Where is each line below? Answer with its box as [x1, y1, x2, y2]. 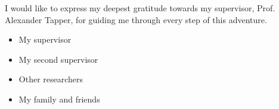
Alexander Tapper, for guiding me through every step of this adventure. [5, 13, 267, 25]
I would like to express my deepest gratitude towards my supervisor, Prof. [5, 2, 275, 14]
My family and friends [18, 92, 100, 105]
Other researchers [18, 73, 83, 85]
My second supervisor [18, 53, 98, 65]
